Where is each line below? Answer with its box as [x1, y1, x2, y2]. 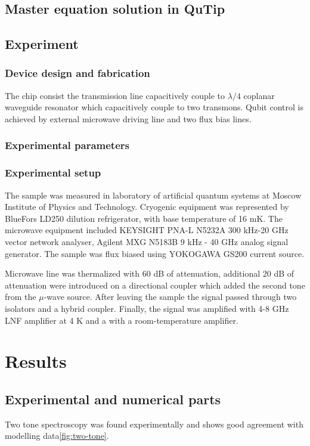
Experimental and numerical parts [5, 389, 221, 408]
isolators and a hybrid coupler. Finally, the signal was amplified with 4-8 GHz [5, 302, 289, 314]
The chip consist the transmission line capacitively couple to [5, 89, 225, 101]
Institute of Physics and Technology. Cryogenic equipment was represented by [5, 200, 289, 213]
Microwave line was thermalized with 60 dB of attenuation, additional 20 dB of [5, 267, 294, 280]
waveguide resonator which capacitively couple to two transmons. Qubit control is [5, 101, 303, 113]
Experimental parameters [5, 138, 129, 153]
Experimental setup [5, 165, 101, 180]
